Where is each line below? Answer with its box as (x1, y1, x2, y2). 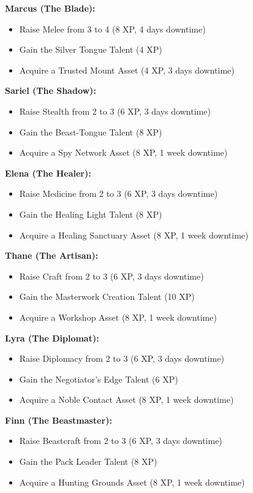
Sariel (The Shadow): (5, 84, 96, 97)
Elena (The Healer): (5, 166, 91, 179)
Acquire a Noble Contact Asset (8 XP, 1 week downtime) (19, 393, 234, 406)
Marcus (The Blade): (5, 2, 96, 14)
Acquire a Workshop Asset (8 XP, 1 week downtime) (19, 310, 217, 323)
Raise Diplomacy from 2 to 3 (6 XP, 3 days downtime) (19, 352, 224, 365)
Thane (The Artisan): (5, 249, 99, 262)
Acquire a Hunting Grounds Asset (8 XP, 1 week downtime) (19, 475, 245, 488)
